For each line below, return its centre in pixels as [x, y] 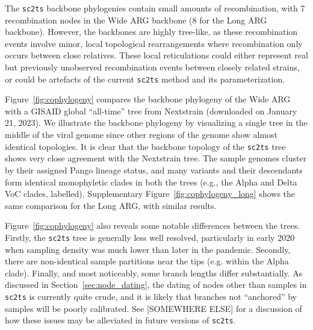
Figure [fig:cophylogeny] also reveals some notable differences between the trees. [153, 226]
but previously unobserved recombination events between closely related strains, [152, 67]
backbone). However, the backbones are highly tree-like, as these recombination [151, 32]
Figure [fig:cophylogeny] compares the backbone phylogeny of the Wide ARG [148, 99]
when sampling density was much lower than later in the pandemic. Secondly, [148, 249]
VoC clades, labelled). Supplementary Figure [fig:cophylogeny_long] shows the [150, 194]
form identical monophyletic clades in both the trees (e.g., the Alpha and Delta [151, 182]
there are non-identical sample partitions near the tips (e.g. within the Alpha [147, 261]
